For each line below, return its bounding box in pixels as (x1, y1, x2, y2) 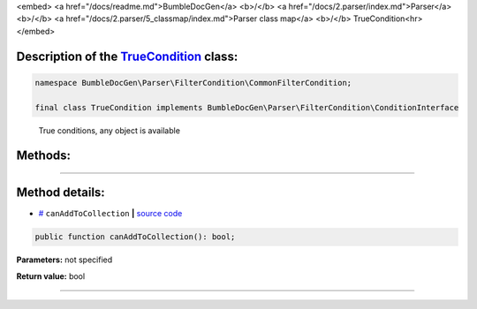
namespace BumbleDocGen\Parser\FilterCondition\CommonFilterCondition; (34, 78, 352, 87)
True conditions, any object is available (38, 124, 181, 136)
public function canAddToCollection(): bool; (34, 232, 236, 242)
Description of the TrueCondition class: (16, 49, 238, 64)
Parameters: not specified (16, 254, 113, 265)
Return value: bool (16, 270, 86, 282)
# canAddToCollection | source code (38, 208, 183, 219)
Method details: (16, 185, 105, 200)
